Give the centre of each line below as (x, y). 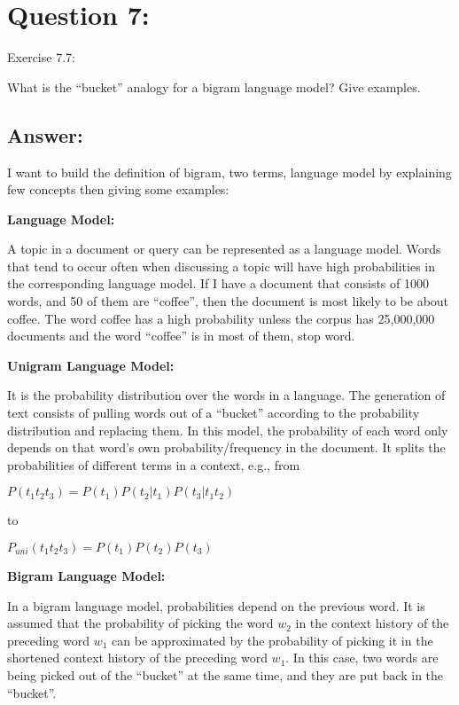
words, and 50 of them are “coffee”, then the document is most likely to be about (228, 301)
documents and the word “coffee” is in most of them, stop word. (181, 336)
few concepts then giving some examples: (118, 189)
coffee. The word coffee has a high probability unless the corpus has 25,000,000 (221, 318)
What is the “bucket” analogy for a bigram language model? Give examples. (214, 86)
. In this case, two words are (362, 658)
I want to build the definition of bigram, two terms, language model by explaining (229, 172)
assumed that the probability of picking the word (140, 623)
